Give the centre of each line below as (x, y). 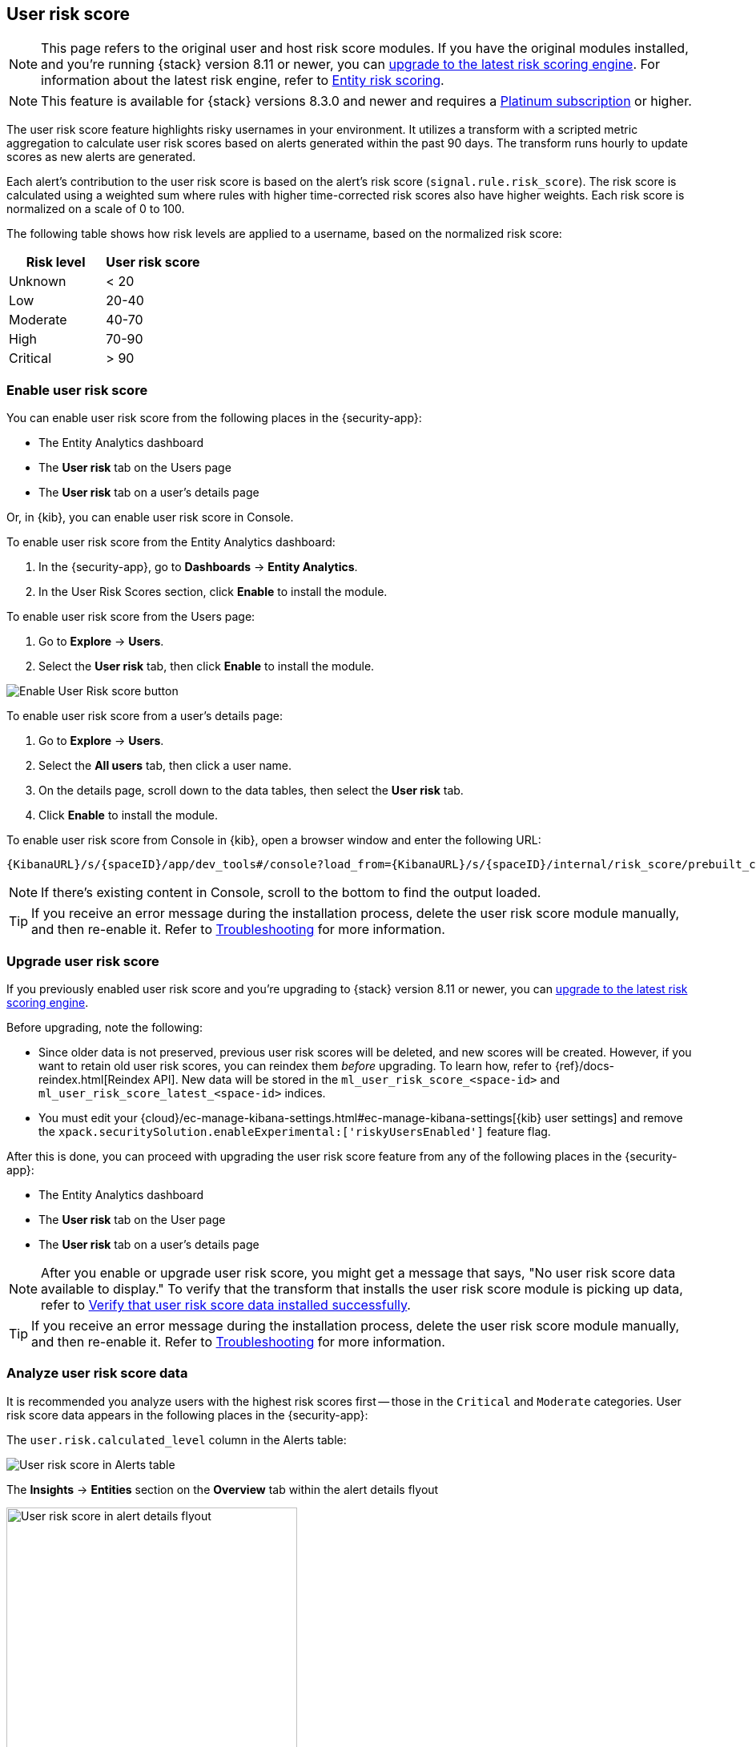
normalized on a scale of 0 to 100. (96, 209)
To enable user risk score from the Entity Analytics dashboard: (171, 542)
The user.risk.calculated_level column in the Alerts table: (177, 1439)
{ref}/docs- (585, 1065)
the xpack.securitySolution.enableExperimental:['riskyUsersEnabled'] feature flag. (295, 1131)
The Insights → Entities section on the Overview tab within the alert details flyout (223, 1489)
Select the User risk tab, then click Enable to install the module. (207, 666)
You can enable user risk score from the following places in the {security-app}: (214, 418)
